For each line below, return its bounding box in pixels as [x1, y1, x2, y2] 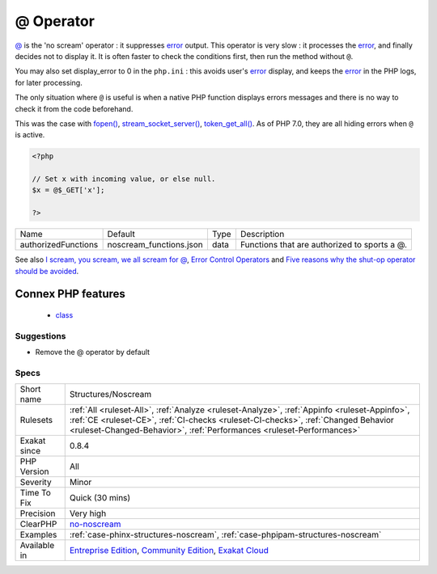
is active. [15, 130, 45, 140]
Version [19, 466, 49, 477]
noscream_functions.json [107, 239, 204, 251]
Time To [19, 487, 52, 499]
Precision [19, 508, 56, 519]
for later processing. [15, 78, 83, 87]
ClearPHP [19, 518, 57, 530]
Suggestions [15, 330, 66, 341]
